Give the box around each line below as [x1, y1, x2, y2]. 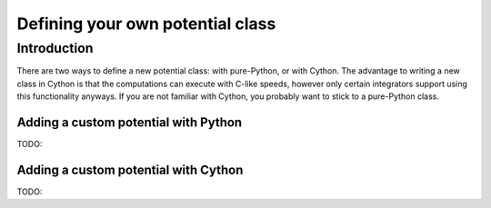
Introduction [16, 40, 94, 56]
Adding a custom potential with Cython [16, 162, 244, 177]
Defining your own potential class [16, 14, 276, 34]
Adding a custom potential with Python [16, 114, 243, 130]
